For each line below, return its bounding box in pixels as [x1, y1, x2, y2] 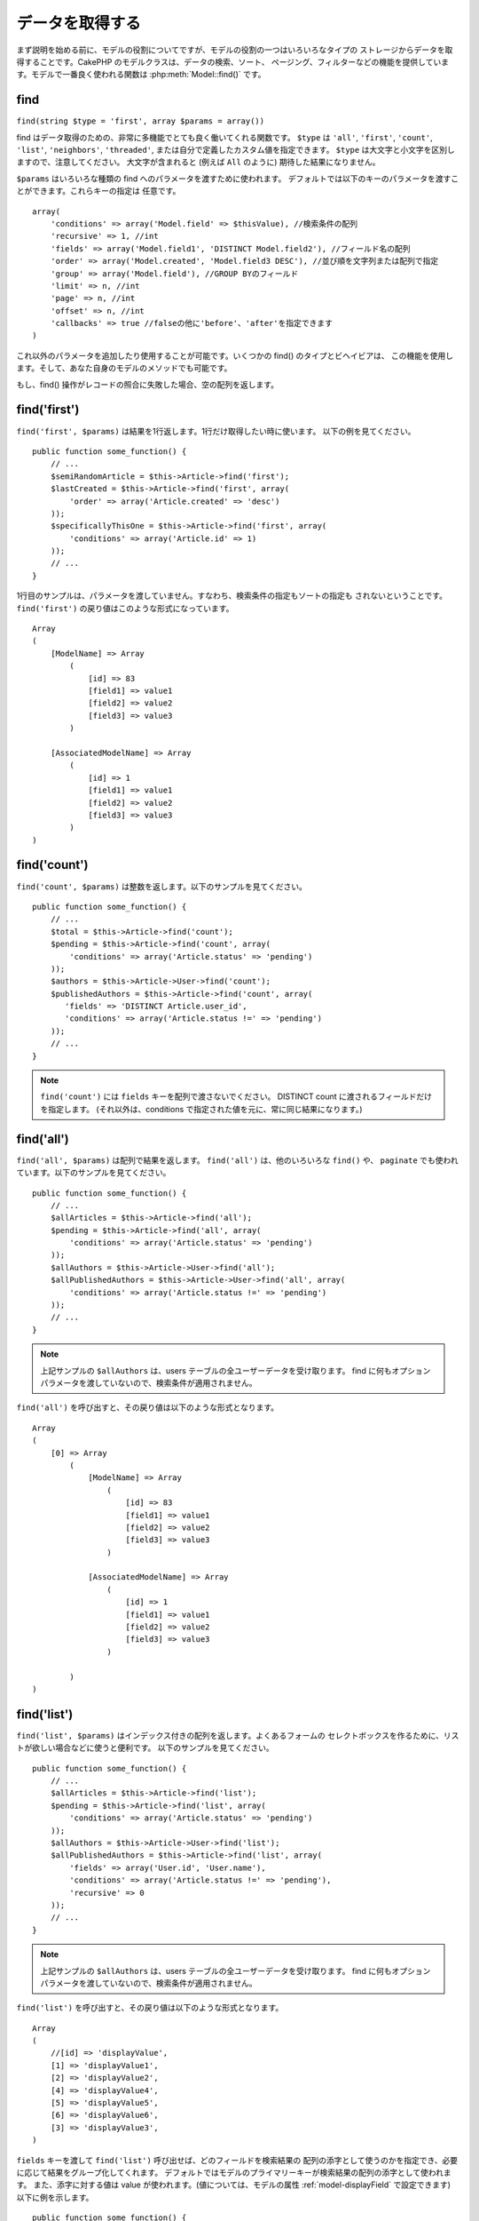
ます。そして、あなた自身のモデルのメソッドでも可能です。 [16, 362, 232, 373]
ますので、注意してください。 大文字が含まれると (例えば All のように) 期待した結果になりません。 [16, 156, 381, 168]
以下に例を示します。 [16, 2192, 94, 2202]
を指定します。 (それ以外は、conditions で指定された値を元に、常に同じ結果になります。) [40, 1103, 363, 1114]
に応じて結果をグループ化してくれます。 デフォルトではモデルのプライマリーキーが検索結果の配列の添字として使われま [16, 2167, 452, 2177]
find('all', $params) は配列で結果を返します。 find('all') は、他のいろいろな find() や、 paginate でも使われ [16, 1155, 459, 1166]
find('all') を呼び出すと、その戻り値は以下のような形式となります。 [16, 1402, 279, 1413]
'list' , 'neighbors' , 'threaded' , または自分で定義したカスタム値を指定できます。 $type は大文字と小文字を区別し [16, 145, 456, 155]
